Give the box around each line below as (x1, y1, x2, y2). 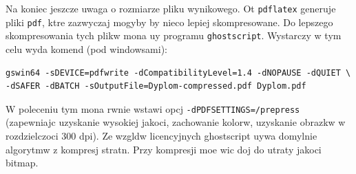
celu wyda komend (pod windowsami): (6, 41, 167, 56)
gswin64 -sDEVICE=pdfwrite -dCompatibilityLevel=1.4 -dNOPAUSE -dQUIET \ (6, 67, 351, 78)
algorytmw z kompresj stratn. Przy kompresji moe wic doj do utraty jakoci (6, 142, 322, 156)
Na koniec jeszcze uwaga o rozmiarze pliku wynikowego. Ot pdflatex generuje (6, 1, 336, 15)
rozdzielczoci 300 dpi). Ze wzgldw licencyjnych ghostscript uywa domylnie (6, 129, 317, 142)
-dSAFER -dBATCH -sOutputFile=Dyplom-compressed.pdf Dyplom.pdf (6, 81, 306, 91)
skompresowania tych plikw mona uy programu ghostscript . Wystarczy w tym (6, 28, 342, 43)
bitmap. (6, 155, 39, 170)
